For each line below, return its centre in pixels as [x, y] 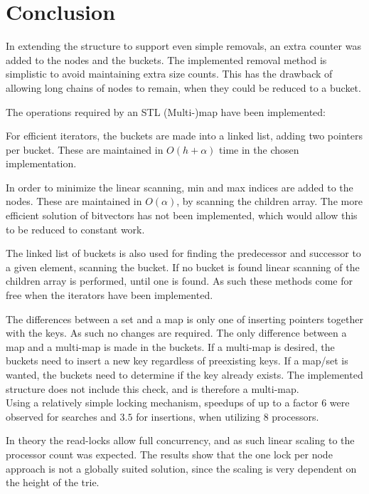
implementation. [41, 163]
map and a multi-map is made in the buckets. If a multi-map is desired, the [170, 346]
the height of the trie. [53, 482]
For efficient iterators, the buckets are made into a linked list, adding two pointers [184, 136]
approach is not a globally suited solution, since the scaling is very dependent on [181, 468]
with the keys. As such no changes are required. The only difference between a [176, 333]
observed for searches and [61, 416]
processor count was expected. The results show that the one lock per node [169, 454]
